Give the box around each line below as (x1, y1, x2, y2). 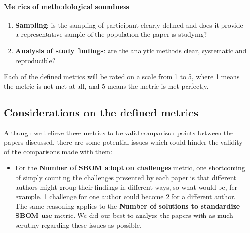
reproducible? (15, 55, 56, 65)
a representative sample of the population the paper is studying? (15, 29, 207, 39)
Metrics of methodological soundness (4, 1, 129, 11)
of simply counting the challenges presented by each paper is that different (15, 172, 236, 182)
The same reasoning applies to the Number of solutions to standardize (15, 200, 240, 211)
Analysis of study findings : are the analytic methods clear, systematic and (15, 45, 247, 55)
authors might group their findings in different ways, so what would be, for (15, 182, 238, 192)
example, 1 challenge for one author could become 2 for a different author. (15, 191, 236, 201)
